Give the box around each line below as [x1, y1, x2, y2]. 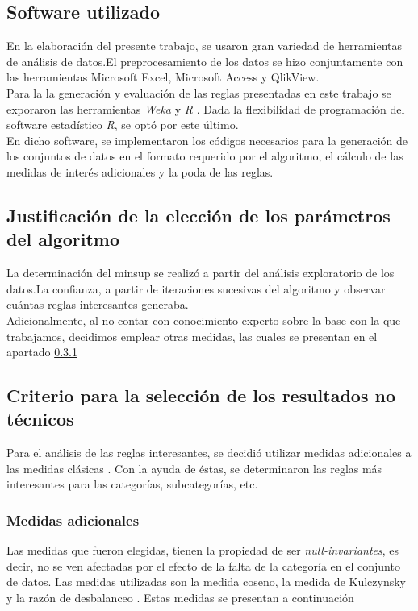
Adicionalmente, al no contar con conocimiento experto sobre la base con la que [6, 311, 401, 328]
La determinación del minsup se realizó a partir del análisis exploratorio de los [6, 264, 395, 281]
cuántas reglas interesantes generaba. [6, 296, 189, 313]
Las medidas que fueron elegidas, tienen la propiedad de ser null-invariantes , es [6, 542, 399, 559]
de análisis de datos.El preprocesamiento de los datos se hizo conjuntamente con [6, 52, 403, 69]
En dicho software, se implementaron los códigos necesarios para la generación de [6, 131, 408, 148]
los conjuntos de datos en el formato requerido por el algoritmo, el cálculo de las [6, 148, 403, 164]
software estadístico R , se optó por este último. [6, 116, 239, 133]
